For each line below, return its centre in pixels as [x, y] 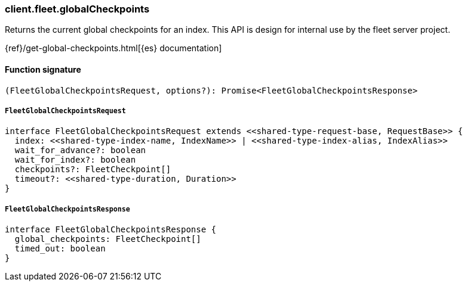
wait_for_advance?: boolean [80, 150]
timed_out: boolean [60, 249]
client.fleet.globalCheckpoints [77, 9]
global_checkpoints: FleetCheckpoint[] [108, 239]
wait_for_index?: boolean [75, 160]
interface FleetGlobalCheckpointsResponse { [111, 230]
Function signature [43, 69]
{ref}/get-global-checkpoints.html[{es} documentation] [113, 48]
